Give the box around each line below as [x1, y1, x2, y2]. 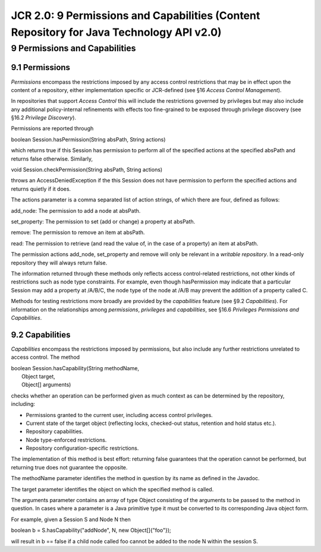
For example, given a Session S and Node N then [11, 516, 131, 523]
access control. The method [11, 354, 80, 361]
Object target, [21, 373, 56, 380]
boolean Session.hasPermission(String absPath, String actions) [11, 135, 166, 143]
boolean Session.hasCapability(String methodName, [11, 364, 140, 371]
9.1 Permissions [11, 62, 71, 72]
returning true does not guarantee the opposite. [11, 463, 128, 471]
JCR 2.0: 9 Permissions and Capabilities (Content [11, 9, 260, 22]
